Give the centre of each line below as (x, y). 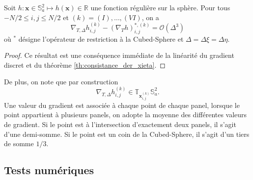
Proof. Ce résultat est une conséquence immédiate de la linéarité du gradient (119, 55)
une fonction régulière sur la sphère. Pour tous (160, 7)
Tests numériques (49, 170)
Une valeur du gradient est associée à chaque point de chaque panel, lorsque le (122, 105)
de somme (19, 143)
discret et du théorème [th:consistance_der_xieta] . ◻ (85, 64)
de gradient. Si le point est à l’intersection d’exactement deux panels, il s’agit (120, 124)
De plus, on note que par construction (61, 81)
